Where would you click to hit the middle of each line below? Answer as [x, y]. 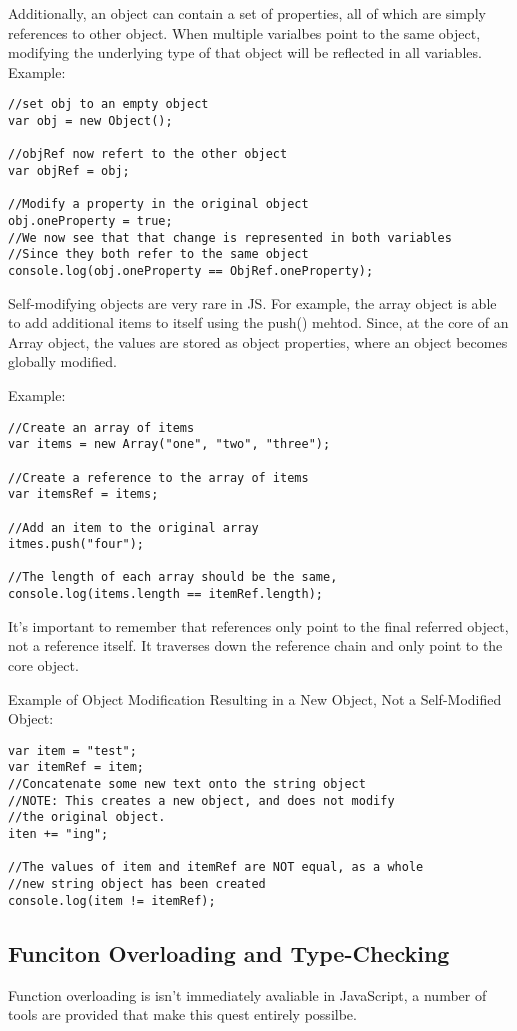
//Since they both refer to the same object [158, 254]
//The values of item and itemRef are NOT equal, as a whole [216, 867]
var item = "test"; [72, 750]
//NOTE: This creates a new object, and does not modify [201, 800]
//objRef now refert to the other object [148, 154]
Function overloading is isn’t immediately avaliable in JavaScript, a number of [247, 994]
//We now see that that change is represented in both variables [230, 237]
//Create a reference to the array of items [158, 477]
